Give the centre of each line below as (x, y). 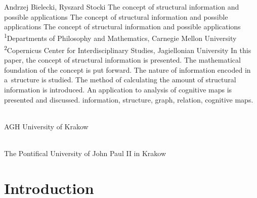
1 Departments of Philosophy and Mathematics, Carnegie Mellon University (120, 37)
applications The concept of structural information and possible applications (122, 27)
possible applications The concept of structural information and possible (116, 16)
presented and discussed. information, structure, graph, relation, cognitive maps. (129, 99)
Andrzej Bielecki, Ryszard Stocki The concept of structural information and (122, 7)
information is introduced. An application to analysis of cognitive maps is (118, 90)
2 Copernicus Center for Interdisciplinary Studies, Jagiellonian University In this (128, 49)
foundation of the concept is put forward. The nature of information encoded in (127, 69)
